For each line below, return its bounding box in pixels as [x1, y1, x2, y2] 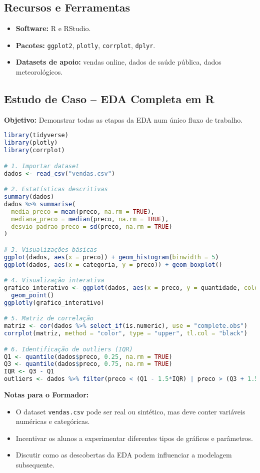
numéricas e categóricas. [15, 416, 90, 426]
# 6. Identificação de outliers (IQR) [4, 345, 133, 353]
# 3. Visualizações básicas [4, 246, 97, 253]
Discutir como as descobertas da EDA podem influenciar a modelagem [15, 449, 232, 460]
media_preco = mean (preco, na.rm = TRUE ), [11, 208, 154, 215]
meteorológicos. [15, 67, 63, 77]
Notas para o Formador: [4, 389, 89, 399]
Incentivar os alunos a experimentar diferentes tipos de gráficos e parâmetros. [15, 432, 253, 443]
